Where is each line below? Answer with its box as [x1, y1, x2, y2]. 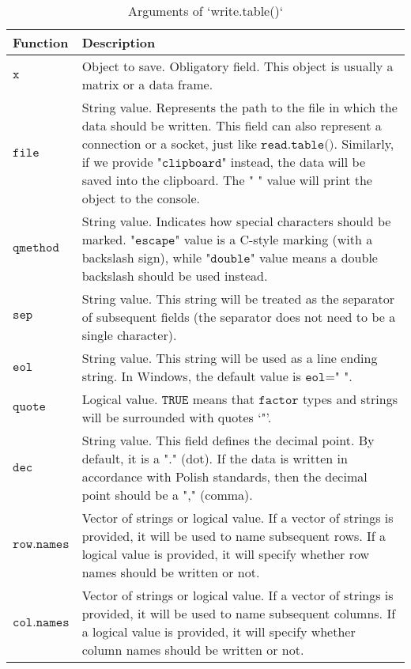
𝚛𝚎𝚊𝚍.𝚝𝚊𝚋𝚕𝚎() [261, 138, 334, 151]
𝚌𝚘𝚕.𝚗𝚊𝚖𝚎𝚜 [13, 616, 70, 629]
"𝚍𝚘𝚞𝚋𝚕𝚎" [205, 252, 255, 265]
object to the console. [81, 189, 201, 207]
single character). [81, 326, 177, 344]
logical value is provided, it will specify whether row [81, 545, 370, 563]
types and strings [303, 390, 398, 408]
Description [81, 33, 156, 51]
